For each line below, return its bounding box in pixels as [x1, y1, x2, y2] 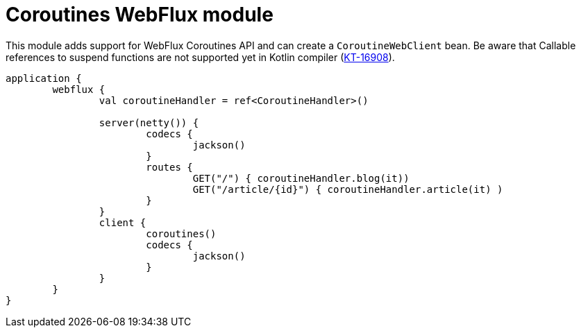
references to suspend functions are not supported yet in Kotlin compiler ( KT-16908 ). [6, 51, 395, 63]
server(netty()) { [99, 117, 199, 128]
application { [6, 72, 82, 84]
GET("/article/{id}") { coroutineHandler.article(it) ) [192, 183, 503, 195]
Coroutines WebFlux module [6, 3, 273, 26]
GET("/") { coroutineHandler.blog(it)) [192, 172, 410, 184]
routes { [146, 161, 193, 173]
